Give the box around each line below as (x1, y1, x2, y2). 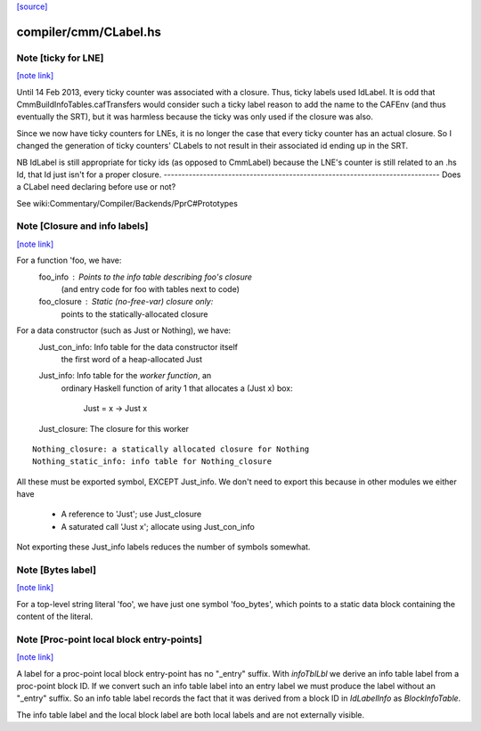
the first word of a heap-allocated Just (61, 353, 203, 364)
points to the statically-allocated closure (61, 308, 208, 320)
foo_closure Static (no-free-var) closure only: (38, 296, 214, 307)
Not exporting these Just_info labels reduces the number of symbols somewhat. (16, 541, 311, 552)
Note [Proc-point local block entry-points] (16, 633, 202, 646)
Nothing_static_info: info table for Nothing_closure (32, 457, 272, 467)
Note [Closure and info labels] (16, 220, 149, 232)
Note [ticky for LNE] (16, 52, 104, 64)
